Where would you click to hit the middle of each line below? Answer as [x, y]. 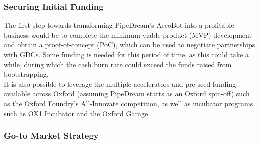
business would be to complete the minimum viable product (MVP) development [128, 35]
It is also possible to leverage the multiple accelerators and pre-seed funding [120, 83]
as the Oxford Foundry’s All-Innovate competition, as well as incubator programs [129, 103]
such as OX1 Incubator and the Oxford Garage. [77, 113]
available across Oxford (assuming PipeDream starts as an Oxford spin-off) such [127, 93]
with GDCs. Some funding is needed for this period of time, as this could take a [126, 54]
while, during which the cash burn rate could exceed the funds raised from [118, 64]
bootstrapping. [26, 74]
